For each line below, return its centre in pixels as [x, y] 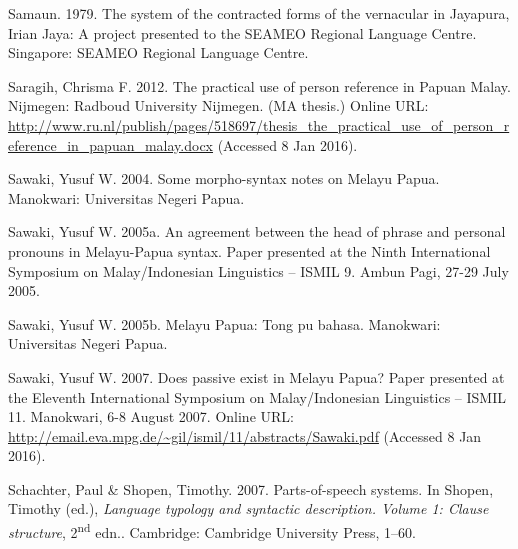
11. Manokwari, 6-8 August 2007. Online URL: [151, 416]
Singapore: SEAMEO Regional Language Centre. [158, 52]
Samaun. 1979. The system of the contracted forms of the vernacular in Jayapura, [259, 13]
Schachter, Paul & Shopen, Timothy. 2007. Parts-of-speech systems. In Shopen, [251, 488]
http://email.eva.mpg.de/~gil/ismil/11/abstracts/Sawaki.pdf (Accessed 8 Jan [245, 435]
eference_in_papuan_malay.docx [111, 144]
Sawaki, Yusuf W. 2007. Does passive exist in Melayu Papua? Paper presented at [256, 376]
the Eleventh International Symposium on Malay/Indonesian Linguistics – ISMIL [257, 396]
